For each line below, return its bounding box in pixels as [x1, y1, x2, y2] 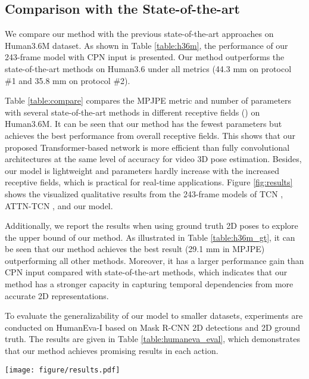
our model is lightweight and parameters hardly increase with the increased [5, 164, 279, 176]
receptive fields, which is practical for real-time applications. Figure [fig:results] [5, 176, 293, 188]
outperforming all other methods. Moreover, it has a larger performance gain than [5, 254, 304, 266]
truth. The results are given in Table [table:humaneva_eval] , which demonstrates [5, 333, 300, 345]
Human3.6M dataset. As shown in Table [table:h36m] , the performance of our [5, 39, 288, 51]
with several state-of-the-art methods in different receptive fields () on [5, 105, 260, 118]
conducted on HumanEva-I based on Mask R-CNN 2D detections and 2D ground [5, 321, 301, 333]
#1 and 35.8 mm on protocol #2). [5, 74, 130, 86]
